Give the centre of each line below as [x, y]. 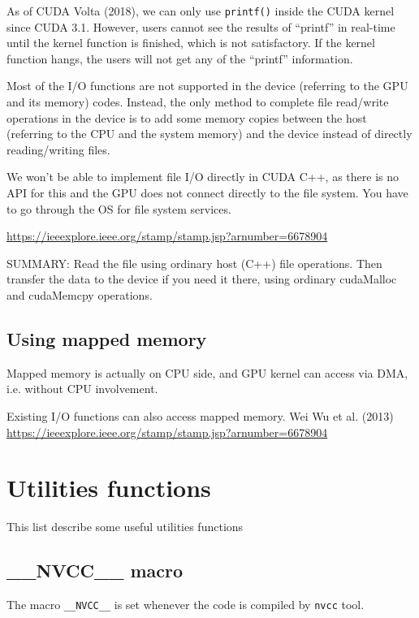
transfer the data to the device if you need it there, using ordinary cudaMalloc [202, 279]
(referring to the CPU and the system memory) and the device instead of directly [209, 134]
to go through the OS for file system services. [119, 208]
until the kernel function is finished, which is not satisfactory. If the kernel [191, 43]
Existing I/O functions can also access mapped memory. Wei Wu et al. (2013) [200, 415]
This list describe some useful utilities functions [125, 527]
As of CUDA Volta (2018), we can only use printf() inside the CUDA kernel [201, 11]
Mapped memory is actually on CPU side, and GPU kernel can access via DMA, [207, 372]
